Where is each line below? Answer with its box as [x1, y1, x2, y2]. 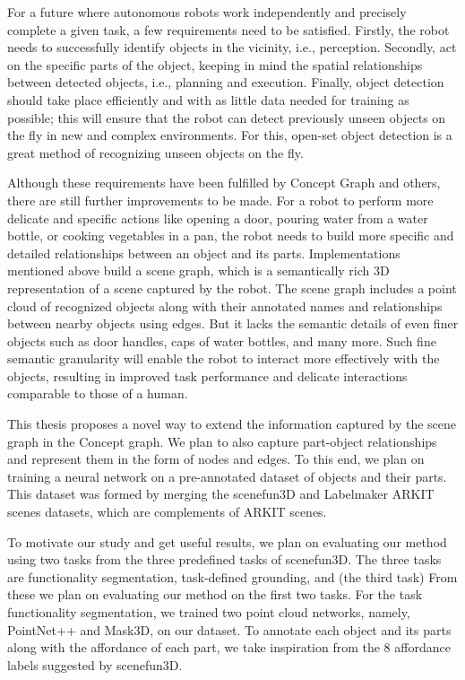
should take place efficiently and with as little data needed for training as [7, 90, 409, 109]
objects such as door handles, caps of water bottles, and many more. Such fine [7, 331, 436, 350]
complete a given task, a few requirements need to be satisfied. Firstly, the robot [7, 20, 450, 39]
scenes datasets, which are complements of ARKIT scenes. [7, 502, 327, 521]
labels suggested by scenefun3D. [7, 655, 183, 674]
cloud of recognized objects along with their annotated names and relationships [7, 296, 443, 315]
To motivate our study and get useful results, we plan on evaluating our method [7, 532, 447, 551]
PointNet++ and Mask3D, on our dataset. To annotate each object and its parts [7, 620, 452, 639]
